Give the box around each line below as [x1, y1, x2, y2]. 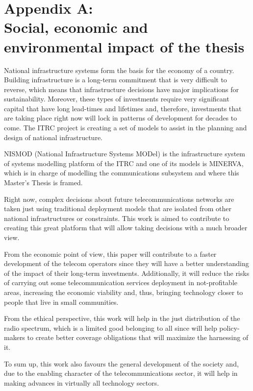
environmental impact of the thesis [4, 36, 245, 56]
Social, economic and [4, 17, 148, 37]
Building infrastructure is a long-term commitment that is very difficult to [4, 74, 227, 85]
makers [4, 332, 25, 342]
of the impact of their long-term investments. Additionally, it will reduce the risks [4, 268, 250, 278]
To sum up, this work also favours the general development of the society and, [4, 358, 239, 368]
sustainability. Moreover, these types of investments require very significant [4, 94, 229, 104]
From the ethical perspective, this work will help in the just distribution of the [4, 313, 240, 323]
